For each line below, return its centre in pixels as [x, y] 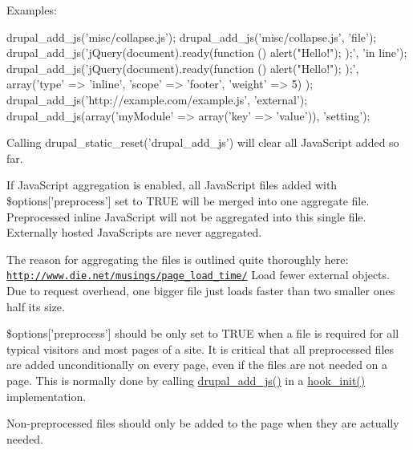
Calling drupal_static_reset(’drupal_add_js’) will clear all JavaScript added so [203, 142]
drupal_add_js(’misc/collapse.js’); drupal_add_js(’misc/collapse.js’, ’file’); [192, 36]
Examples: [32, 10]
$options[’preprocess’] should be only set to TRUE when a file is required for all [203, 333]
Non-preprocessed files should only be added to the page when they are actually [203, 423]
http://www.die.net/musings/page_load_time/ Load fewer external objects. [198, 275]
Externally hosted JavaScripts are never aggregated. [134, 232]
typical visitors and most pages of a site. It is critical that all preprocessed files [200, 349]
